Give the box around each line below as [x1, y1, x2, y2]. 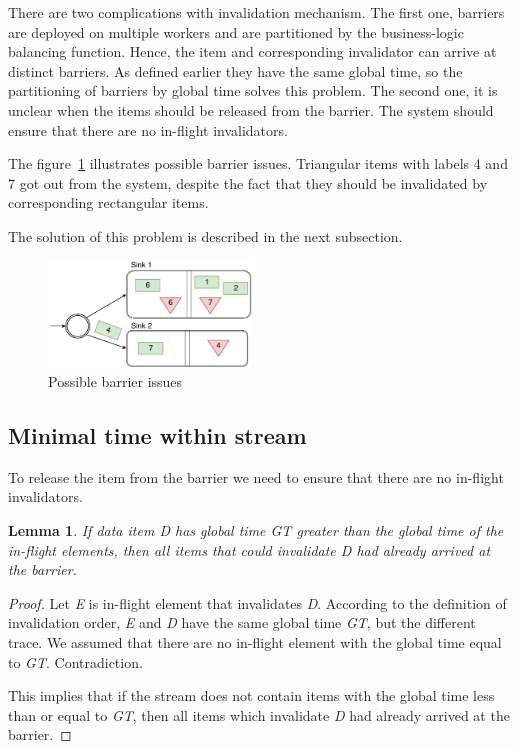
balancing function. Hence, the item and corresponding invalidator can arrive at [8, 41, 497, 62]
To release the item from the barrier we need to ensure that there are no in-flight [8, 466, 504, 487]
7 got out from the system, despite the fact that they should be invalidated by [8, 172, 488, 193]
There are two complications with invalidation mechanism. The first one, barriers [8, 2, 505, 22]
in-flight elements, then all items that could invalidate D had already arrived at [8, 539, 491, 560]
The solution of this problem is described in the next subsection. [8, 225, 403, 246]
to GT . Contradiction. [8, 651, 143, 672]
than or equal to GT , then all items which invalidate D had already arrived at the [8, 704, 510, 725]
